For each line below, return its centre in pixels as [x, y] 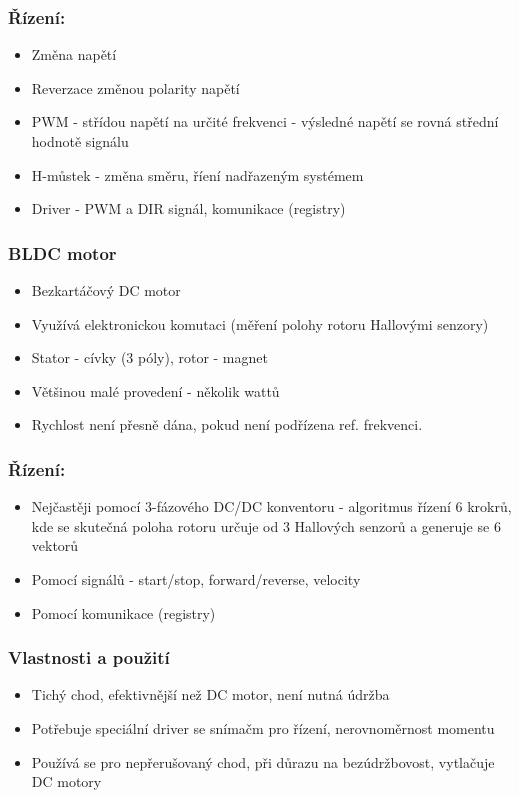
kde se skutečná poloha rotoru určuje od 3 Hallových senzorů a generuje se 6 [266, 525]
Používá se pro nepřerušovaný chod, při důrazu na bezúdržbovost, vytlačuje [263, 761]
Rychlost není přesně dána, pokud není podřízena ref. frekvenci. [227, 424]
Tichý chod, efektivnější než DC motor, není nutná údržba [210, 694]
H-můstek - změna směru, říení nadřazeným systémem [197, 174]
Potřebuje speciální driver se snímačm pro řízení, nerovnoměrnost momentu [263, 727]
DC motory [66, 781]
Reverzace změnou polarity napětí [135, 87]
